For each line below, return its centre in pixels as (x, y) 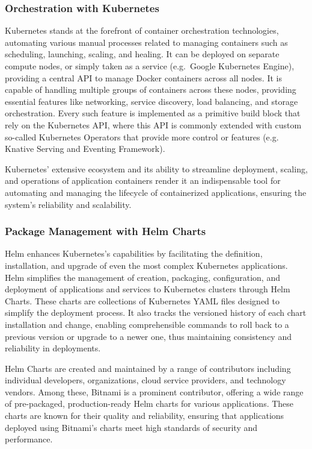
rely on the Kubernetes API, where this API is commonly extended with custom (153, 124)
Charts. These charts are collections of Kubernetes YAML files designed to (142, 300)
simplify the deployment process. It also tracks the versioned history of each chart (156, 312)
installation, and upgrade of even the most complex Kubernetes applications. (146, 265)
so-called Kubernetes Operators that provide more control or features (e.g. (142, 137)
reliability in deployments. (53, 348)
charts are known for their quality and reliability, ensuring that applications (145, 416)
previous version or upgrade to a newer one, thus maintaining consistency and (148, 336)
